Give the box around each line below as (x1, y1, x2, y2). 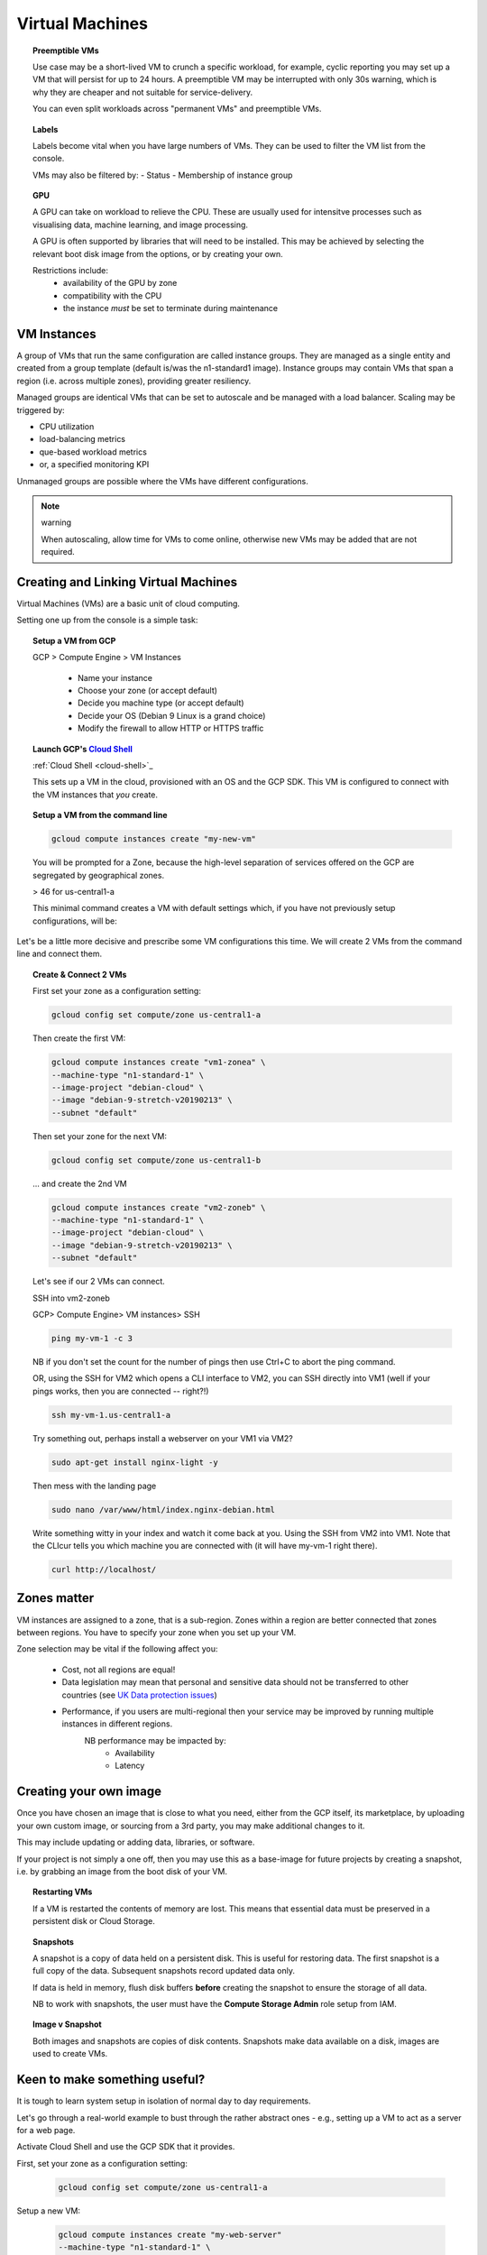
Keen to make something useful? (16, 2072, 206, 2087)
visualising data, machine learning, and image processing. (32, 219, 248, 230)
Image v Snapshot (32, 2019, 103, 2029)
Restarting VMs (32, 1886, 93, 1898)
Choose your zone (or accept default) (78, 686, 218, 696)
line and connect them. (16, 948, 103, 960)
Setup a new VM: (16, 2205, 81, 2216)
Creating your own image (16, 1784, 162, 1799)
